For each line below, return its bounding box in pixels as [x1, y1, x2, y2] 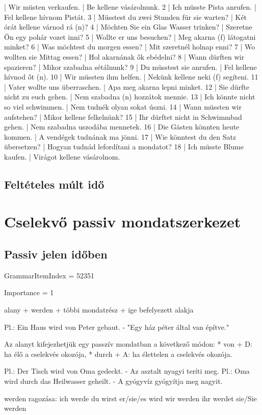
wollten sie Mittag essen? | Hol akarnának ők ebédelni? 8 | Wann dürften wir [4, 51, 244, 62]
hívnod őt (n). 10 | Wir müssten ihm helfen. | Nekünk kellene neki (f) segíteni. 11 [4, 71, 258, 82]
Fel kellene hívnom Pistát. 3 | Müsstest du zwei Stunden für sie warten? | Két [4, 11, 247, 22]
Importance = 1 [4, 287, 54, 298]
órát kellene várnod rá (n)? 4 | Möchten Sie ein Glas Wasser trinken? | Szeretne [4, 21, 252, 32]
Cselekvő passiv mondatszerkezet [4, 211, 241, 232]
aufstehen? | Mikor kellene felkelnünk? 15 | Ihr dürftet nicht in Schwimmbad [4, 111, 242, 122]
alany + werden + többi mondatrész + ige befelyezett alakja [4, 304, 194, 315]
